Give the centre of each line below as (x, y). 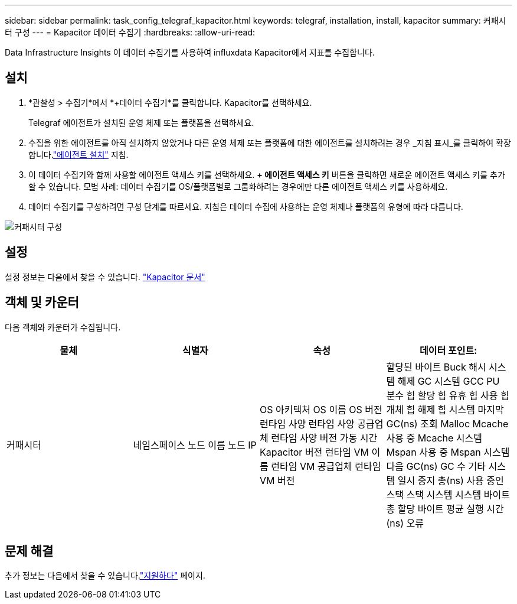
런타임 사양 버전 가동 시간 (324, 438)
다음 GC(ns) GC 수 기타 (436, 466)
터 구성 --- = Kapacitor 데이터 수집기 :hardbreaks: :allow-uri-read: (130, 32)
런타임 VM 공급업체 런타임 (326, 466)
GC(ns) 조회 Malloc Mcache (447, 423)
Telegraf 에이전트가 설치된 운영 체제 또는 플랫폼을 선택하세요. (141, 122)
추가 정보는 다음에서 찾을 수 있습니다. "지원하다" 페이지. (105, 576)
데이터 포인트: (449, 350)
